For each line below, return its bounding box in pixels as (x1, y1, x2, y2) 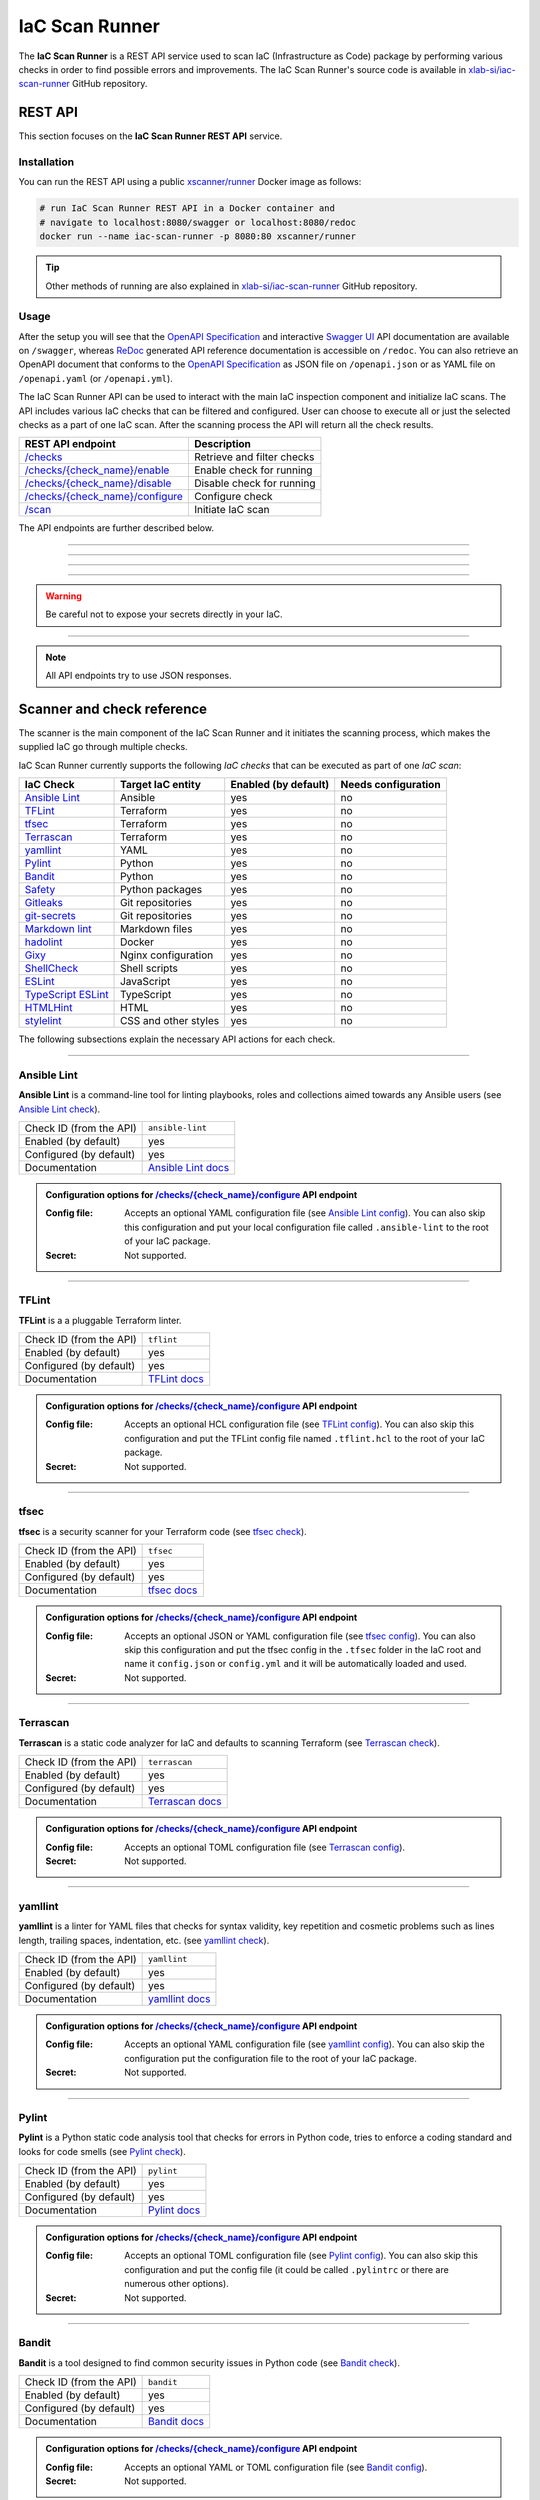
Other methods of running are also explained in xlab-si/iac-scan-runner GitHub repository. (45, 280, 418, 292)
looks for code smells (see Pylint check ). (18, 2145, 187, 2157)
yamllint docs (147, 1991, 211, 2005)
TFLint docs (147, 1372, 204, 1386)
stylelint (24, 1014, 62, 1028)
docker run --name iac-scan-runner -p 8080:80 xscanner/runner (39, 231, 357, 242)
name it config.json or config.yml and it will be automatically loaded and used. (124, 1658, 467, 1670)
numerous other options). (124, 2278, 229, 2290)
